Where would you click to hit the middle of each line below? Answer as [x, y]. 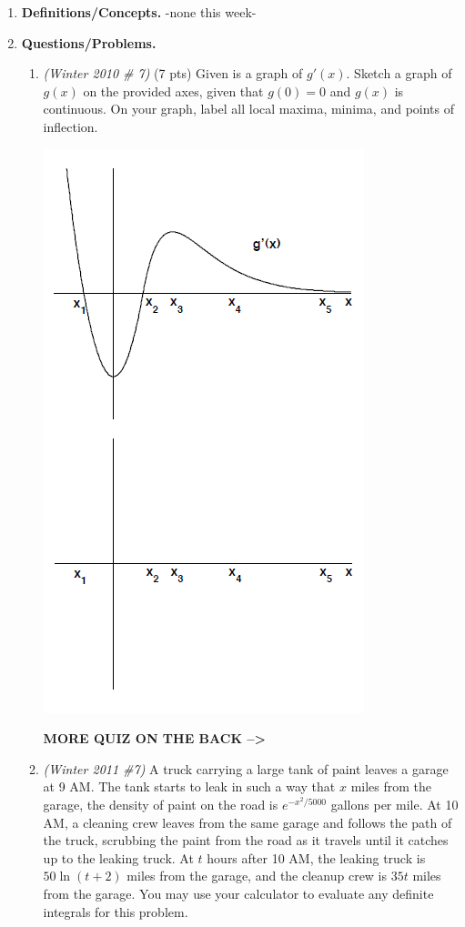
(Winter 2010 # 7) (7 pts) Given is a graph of [173, 73]
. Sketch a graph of [399, 73]
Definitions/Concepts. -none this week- [139, 12]
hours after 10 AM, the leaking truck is [316, 857]
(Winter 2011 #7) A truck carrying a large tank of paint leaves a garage [246, 768]
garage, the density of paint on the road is [161, 804]
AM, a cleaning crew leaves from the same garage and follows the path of [248, 822]
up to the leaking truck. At [118, 857]
